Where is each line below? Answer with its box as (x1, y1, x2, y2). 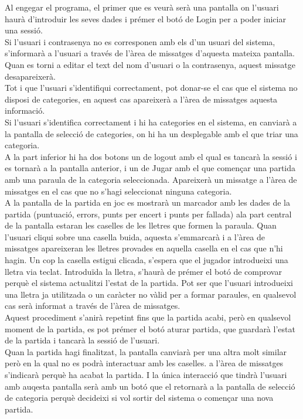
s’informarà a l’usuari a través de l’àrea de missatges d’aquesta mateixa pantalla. (5, 47, 295, 59)
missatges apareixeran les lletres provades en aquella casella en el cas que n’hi (5, 242, 283, 254)
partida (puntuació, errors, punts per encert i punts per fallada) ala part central (5, 207, 292, 220)
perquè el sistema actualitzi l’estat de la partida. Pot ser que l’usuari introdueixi (5, 277, 293, 289)
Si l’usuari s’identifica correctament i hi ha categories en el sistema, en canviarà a (5, 115, 297, 128)
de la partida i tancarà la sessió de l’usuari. (5, 334, 160, 346)
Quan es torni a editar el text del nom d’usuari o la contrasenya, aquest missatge (5, 58, 296, 70)
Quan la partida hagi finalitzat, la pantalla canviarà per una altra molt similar (5, 345, 287, 357)
